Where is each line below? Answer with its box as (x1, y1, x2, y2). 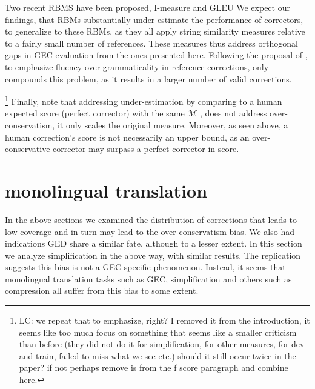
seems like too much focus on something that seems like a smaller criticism (19, 325, 297, 338)
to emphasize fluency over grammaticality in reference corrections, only (5, 60, 269, 73)
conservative (5, 142, 50, 155)
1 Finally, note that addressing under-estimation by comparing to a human (5, 93, 282, 107)
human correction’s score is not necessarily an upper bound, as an (5, 130, 250, 143)
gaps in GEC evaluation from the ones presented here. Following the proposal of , (5, 48, 308, 61)
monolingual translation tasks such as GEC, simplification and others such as (5, 272, 292, 285)
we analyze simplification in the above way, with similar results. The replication (5, 248, 301, 261)
